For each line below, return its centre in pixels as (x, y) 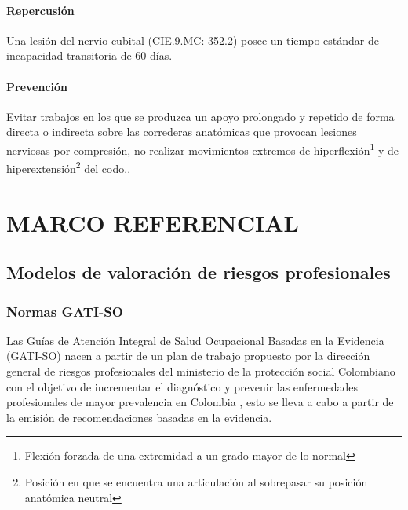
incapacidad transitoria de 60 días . (89, 55)
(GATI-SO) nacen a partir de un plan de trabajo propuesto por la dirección (188, 356)
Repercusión (40, 10)
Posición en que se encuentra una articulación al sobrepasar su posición (196, 482)
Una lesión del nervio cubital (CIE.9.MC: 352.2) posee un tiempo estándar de (193, 40)
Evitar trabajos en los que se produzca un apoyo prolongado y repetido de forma (200, 116)
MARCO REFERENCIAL (153, 222)
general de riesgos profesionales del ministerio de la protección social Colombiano (201, 371)
